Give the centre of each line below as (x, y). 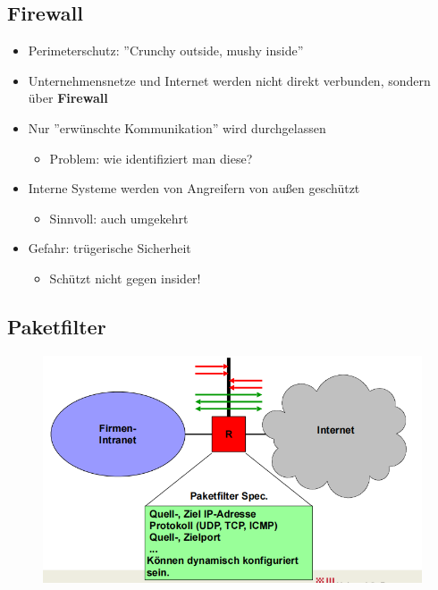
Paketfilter (57, 326)
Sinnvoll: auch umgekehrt (119, 218)
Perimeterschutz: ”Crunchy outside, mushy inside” (166, 51)
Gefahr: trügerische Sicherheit (109, 248)
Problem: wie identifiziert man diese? (151, 158)
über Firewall (68, 98)
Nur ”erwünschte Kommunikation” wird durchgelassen (177, 127)
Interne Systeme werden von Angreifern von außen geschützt (194, 188)
